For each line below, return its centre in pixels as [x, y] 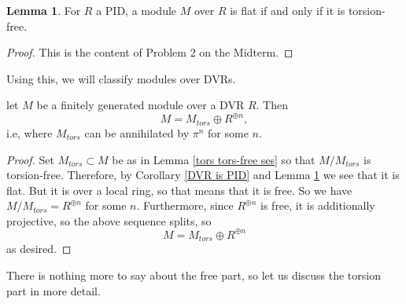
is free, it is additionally [318, 205]
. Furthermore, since [185, 205]
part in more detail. [54, 290]
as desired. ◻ [39, 249]
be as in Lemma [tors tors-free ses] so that [214, 159]
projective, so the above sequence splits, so [109, 220]
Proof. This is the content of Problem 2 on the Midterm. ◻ [150, 52]
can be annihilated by [137, 132]
